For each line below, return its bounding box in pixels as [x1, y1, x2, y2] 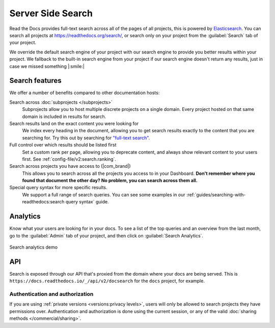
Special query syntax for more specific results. [9, 185, 107, 191]
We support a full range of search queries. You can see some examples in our [22, 191, 185, 198]
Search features [9, 76, 62, 85]
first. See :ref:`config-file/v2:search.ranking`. [22, 156, 117, 162]
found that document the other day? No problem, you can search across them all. [22, 177, 198, 184]
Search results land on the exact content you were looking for [9, 120, 139, 127]
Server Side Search [9, 8, 93, 19]
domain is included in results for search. [22, 113, 106, 120]
